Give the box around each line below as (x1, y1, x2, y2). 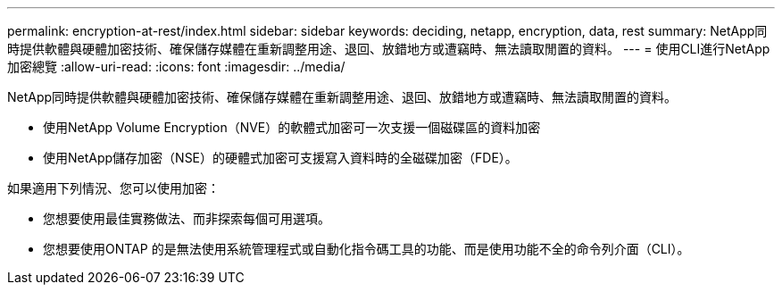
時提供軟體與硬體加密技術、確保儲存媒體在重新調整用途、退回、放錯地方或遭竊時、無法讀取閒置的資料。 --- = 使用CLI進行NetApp (7, 41, 770, 56)
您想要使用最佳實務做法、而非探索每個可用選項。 (43, 211, 330, 226)
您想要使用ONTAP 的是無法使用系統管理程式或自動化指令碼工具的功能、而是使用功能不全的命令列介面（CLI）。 (43, 241, 690, 256)
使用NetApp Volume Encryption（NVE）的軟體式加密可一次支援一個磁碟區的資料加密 (43, 120, 541, 135)
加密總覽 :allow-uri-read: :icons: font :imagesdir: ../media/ (7, 59, 345, 74)
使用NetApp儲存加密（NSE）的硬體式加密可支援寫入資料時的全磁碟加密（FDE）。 (43, 150, 518, 165)
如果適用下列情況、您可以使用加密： (7, 180, 220, 196)
